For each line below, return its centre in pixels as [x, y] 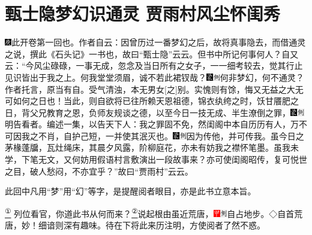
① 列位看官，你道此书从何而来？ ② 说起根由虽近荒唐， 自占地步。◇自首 [150, 212]
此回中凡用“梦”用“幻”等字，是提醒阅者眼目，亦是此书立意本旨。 [130, 191]
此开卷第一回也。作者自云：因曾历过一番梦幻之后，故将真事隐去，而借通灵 [159, 42]
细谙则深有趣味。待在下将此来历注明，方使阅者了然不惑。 [152, 225]
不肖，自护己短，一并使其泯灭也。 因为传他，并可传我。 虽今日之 [171, 135]
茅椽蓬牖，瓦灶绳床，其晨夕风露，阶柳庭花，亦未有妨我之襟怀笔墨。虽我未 [152, 147]
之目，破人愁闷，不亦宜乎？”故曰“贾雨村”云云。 [99, 171]
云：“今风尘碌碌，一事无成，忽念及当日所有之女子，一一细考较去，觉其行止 [154, 65]
